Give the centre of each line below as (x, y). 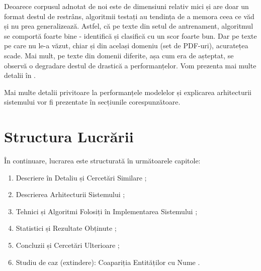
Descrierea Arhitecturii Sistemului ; (70, 194)
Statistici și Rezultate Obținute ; (66, 228)
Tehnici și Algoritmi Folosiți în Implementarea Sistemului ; (107, 211)
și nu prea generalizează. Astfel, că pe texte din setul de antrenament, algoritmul (129, 26)
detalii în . (20, 75)
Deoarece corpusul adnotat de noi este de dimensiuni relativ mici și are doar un (126, 6)
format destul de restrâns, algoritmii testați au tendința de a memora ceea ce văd (129, 16)
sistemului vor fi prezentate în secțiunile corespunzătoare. (92, 102)
